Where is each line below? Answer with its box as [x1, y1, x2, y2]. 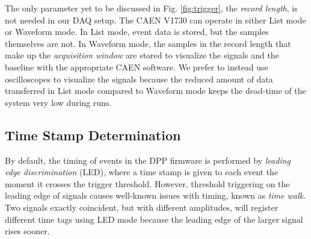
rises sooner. [5, 225, 50, 237]
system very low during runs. [5, 96, 112, 108]
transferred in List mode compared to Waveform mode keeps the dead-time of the [5, 84, 306, 97]
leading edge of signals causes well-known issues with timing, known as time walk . [5, 189, 306, 202]
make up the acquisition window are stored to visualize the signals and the [5, 49, 279, 61]
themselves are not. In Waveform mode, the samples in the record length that [5, 37, 291, 49]
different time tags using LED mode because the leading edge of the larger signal [5, 213, 303, 225]
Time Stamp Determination [5, 125, 181, 144]
